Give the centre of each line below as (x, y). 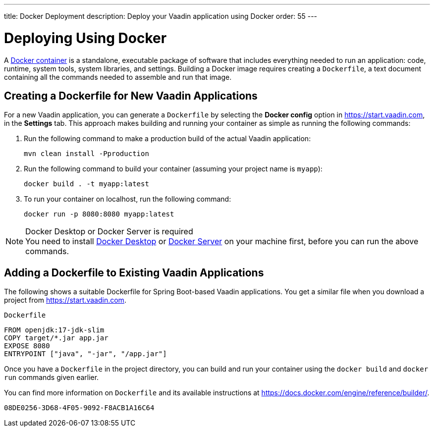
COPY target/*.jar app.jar (56, 338)
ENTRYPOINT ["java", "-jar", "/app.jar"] (85, 354)
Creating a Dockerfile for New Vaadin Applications (131, 96)
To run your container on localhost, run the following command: (128, 199)
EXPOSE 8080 (27, 346)
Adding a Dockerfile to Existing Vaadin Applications (134, 272)
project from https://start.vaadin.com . (65, 300)
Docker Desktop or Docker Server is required (109, 232)
